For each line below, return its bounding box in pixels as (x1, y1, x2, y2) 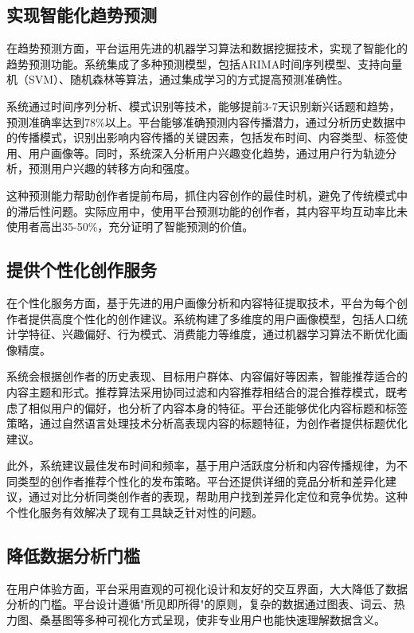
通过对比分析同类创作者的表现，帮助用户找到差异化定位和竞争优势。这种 (28, 488, 408, 505)
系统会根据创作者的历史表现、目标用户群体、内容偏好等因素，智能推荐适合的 (6, 368, 408, 385)
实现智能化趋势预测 (6, 2, 157, 27)
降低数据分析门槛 (6, 543, 140, 568)
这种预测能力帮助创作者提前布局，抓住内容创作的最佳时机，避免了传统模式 (6, 186, 396, 203)
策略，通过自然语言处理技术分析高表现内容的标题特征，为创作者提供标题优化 (6, 415, 408, 432)
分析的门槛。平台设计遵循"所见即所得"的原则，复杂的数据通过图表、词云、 (6, 596, 394, 612)
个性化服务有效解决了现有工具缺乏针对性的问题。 (6, 504, 263, 521)
